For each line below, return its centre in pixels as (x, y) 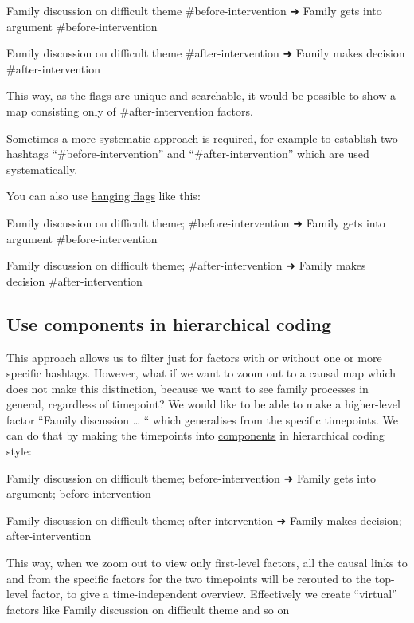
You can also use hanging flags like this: (103, 196)
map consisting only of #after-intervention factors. (130, 110)
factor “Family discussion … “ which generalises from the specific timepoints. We (203, 419)
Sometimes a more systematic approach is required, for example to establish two (202, 138)
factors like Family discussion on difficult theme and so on (148, 609)
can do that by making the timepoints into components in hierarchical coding (195, 435)
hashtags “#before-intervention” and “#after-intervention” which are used (188, 154)
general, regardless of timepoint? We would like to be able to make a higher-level (203, 404)
